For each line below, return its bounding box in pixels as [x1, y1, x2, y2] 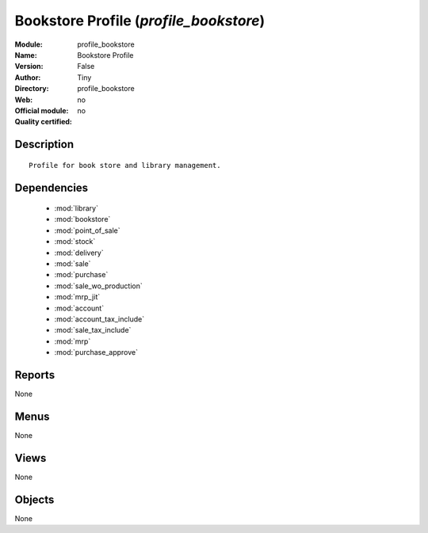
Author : [14, 72, 41, 82]
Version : [14, 62, 44, 71]
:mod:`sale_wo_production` [54, 281, 143, 291]
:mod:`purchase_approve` [54, 348, 139, 357]
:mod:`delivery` [54, 248, 104, 257]
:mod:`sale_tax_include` [54, 326, 132, 335]
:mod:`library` [54, 204, 99, 213]
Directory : [14, 84, 49, 93]
